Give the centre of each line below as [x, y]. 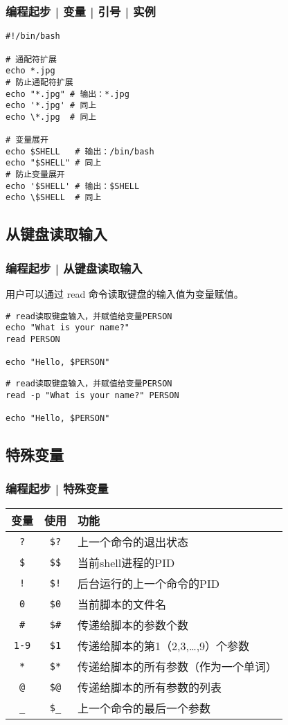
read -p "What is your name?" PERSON [92, 395]
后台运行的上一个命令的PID [148, 583]
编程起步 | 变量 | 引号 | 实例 [81, 11]
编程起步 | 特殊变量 [57, 489]
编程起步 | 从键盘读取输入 [74, 268]
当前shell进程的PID [126, 562]
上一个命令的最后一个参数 [144, 708]
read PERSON [33, 339]
